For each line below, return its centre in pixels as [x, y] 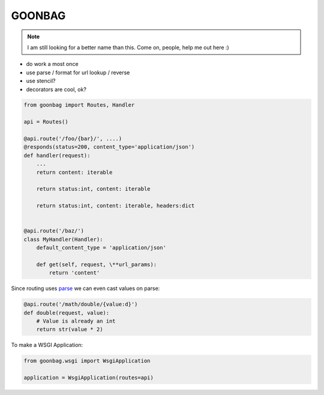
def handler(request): [57, 155]
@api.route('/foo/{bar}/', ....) [73, 139]
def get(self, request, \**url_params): [97, 264]
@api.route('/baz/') [54, 231]
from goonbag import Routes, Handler [79, 105]
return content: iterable [74, 172]
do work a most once [52, 64]
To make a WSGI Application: [47, 345]
